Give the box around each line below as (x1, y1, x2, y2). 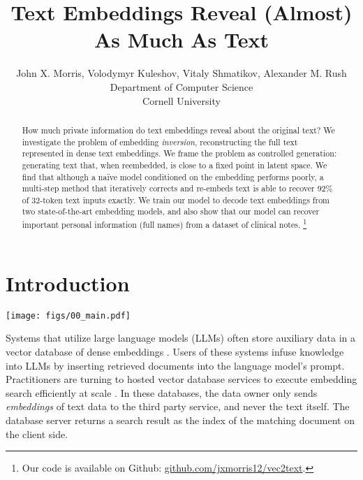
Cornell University (142, 93, 221, 108)
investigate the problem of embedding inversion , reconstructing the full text (22, 136, 298, 147)
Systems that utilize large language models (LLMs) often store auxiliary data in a (6, 330, 356, 345)
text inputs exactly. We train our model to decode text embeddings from (65, 194, 330, 205)
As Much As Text (94, 25, 269, 54)
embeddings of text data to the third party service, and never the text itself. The (6, 399, 350, 414)
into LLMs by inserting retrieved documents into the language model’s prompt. (6, 358, 345, 372)
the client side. (6, 426, 68, 441)
